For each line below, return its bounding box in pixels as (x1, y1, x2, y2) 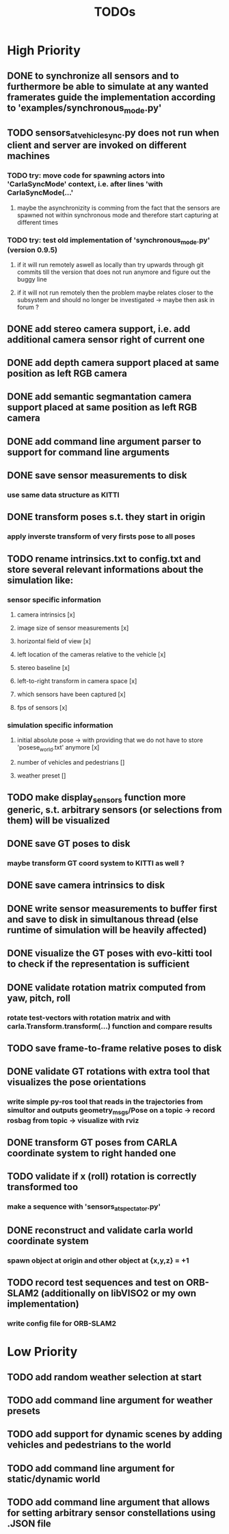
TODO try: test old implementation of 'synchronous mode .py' (7, 235, 211, 246)
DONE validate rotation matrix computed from (7, 981, 206, 993)
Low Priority (7, 1344, 78, 1360)
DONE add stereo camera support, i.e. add (7, 323, 191, 334)
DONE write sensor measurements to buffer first (7, 902, 217, 915)
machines (7, 150, 50, 162)
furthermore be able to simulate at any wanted (7, 80, 208, 92)
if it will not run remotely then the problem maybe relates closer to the (16, 288, 214, 297)
